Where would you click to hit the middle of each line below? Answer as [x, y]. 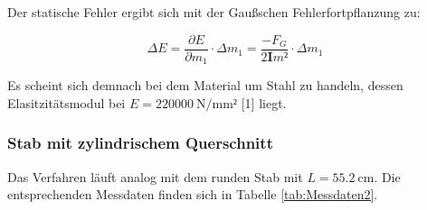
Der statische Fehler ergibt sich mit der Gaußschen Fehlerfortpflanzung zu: [214, 12]
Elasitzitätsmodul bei [66, 102]
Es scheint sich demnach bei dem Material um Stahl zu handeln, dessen [205, 85]
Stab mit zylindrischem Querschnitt [140, 143]
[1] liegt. [264, 102]
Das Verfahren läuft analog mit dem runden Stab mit [155, 176]
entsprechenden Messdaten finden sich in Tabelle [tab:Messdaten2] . [193, 194]
